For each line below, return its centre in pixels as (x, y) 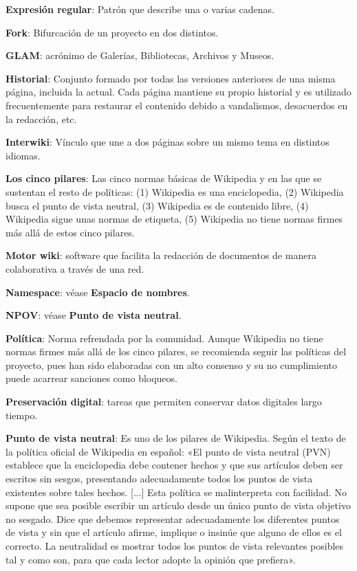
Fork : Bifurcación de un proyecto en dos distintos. (112, 32)
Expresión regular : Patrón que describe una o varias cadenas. (140, 9)
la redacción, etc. (41, 119)
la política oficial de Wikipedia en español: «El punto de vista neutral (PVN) (168, 451)
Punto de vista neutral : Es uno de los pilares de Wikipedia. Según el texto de (176, 438)
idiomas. (23, 155)
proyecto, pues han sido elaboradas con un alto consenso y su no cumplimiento (171, 365)
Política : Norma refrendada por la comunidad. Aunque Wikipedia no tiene (164, 338)
